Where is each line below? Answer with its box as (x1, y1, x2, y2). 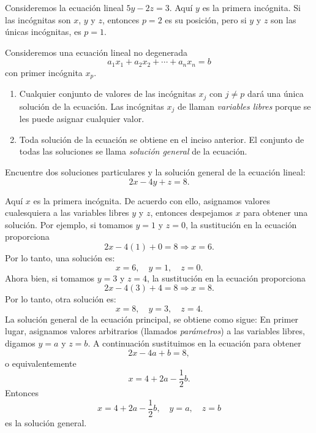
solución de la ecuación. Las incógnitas (19, 99, 164, 112)
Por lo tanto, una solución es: (5, 251, 115, 264)
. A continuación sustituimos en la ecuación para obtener (88, 336, 301, 349)
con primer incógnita (5, 66, 83, 79)
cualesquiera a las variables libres (5, 206, 129, 219)
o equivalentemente (5, 356, 77, 369)
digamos (5, 336, 36, 349)
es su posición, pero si (165, 13, 247, 26)
